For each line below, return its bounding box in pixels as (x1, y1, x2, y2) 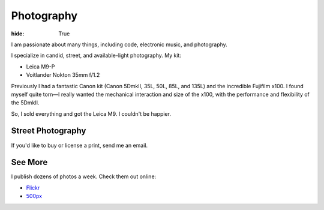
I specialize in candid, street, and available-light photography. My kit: (11, 52, 181, 59)
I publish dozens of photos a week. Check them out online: (11, 173, 157, 180)
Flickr (26, 184, 40, 191)
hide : (11, 30, 25, 37)
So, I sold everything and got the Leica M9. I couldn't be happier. (11, 110, 171, 117)
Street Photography (11, 126, 86, 136)
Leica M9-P (26, 63, 55, 70)
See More (11, 157, 48, 167)
